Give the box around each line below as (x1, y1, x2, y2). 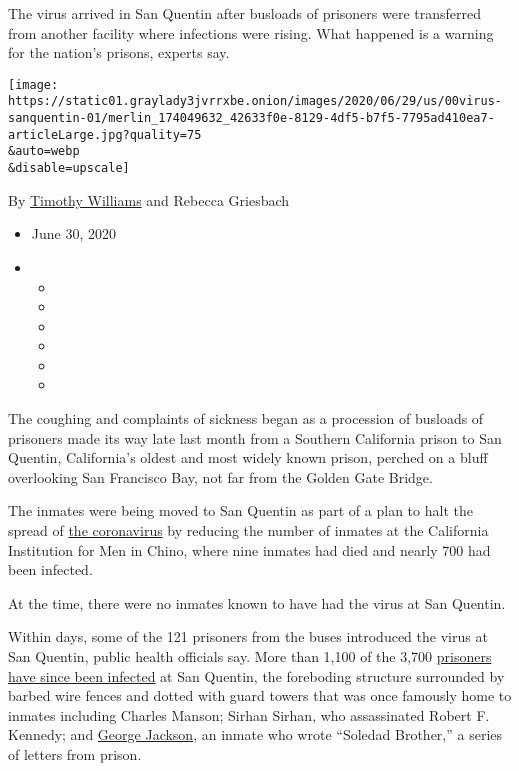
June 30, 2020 (31, 223, 116, 244)
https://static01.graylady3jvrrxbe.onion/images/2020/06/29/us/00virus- (8, 94, 502, 109)
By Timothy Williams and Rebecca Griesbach (8, 189, 290, 210)
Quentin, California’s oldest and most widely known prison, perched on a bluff (8, 447, 488, 468)
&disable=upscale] (8, 161, 130, 176)
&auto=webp (8, 144, 80, 159)
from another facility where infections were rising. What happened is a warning (8, 22, 494, 43)
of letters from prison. (8, 743, 142, 764)
